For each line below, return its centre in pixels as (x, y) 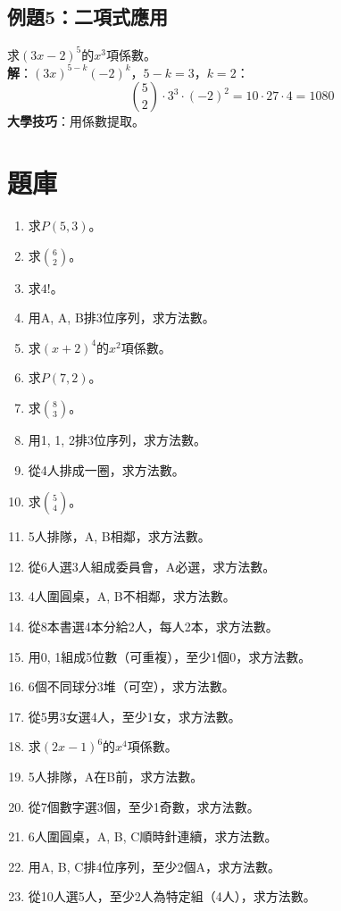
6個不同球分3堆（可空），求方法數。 (131, 686)
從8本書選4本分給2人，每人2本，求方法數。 (153, 627)
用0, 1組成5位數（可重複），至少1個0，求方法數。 (170, 656)
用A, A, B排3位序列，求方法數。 (121, 318)
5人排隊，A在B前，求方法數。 (116, 777)
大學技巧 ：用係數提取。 (76, 121)
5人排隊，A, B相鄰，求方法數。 (119, 536)
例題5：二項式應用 (88, 17)
